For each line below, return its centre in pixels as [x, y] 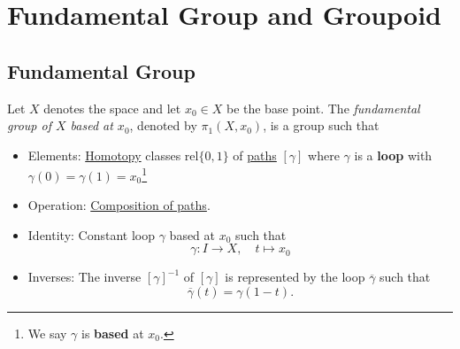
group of [29, 125]
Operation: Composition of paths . [119, 205]
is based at [113, 333]
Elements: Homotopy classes [104, 155]
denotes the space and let [112, 108]
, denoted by [163, 125]
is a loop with [393, 155]
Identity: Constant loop [92, 234]
